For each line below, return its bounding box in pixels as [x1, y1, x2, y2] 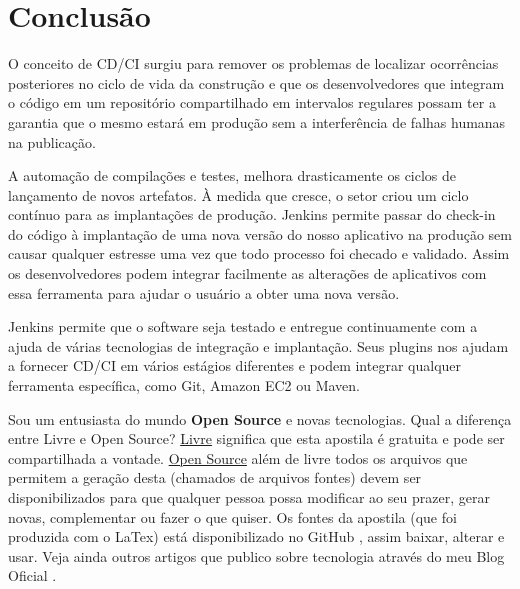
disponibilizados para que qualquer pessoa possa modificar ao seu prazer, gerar [8, 487, 490, 507]
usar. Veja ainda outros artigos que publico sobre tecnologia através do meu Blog [8, 545, 505, 566]
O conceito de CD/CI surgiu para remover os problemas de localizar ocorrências [8, 53, 499, 74]
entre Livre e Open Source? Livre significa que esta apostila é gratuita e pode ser [8, 428, 505, 449]
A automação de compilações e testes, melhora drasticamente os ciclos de [8, 165, 457, 186]
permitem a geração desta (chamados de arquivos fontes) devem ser [8, 467, 422, 488]
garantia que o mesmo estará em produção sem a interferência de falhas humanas [8, 111, 506, 132]
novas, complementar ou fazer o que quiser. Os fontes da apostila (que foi [8, 506, 457, 527]
